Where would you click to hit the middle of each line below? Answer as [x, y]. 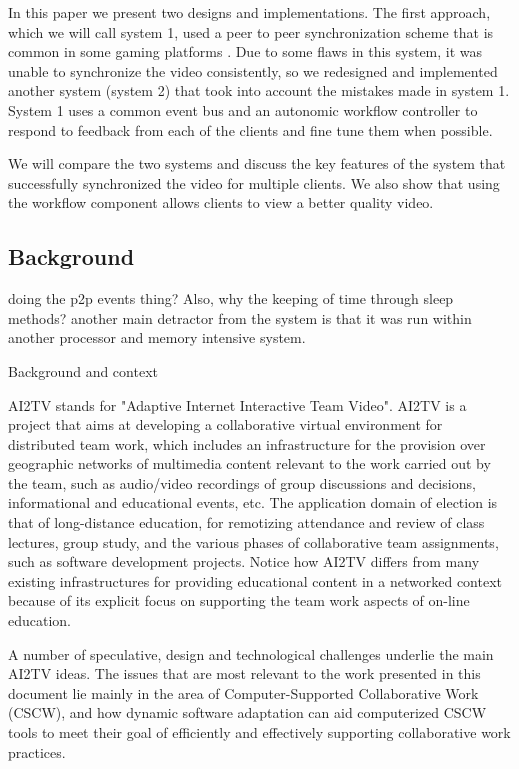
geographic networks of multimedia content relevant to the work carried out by [249, 463]
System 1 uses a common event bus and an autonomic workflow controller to [243, 109]
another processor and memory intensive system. [157, 337]
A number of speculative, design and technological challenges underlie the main [251, 653]
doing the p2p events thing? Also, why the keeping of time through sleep [231, 298]
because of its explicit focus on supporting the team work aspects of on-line [239, 600]
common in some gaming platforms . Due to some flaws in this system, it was [245, 51]
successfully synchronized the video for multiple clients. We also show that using [254, 182]
